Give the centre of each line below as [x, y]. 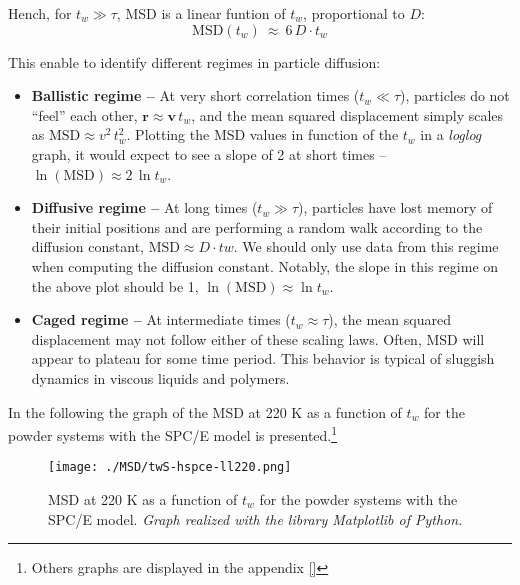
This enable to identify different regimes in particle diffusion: [194, 61]
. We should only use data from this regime [366, 246]
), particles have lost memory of [395, 207]
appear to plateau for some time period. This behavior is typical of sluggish [263, 358]
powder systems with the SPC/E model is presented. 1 [173, 433]
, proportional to [354, 13]
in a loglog [451, 134]
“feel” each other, [84, 114]
